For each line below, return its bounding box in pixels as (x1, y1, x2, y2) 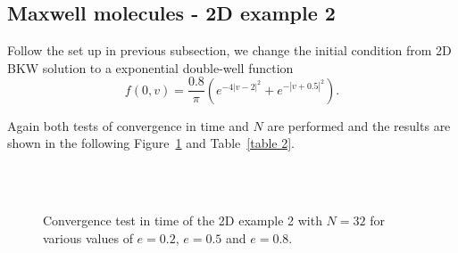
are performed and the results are (267, 116, 451, 135)
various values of (43, 228, 133, 247)
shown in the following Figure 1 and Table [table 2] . (7, 134, 295, 152)
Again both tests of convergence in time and (7, 116, 249, 135)
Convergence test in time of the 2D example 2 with (43, 211, 322, 230)
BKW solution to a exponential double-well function (7, 58, 294, 77)
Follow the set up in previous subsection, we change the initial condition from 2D (7, 41, 452, 60)
